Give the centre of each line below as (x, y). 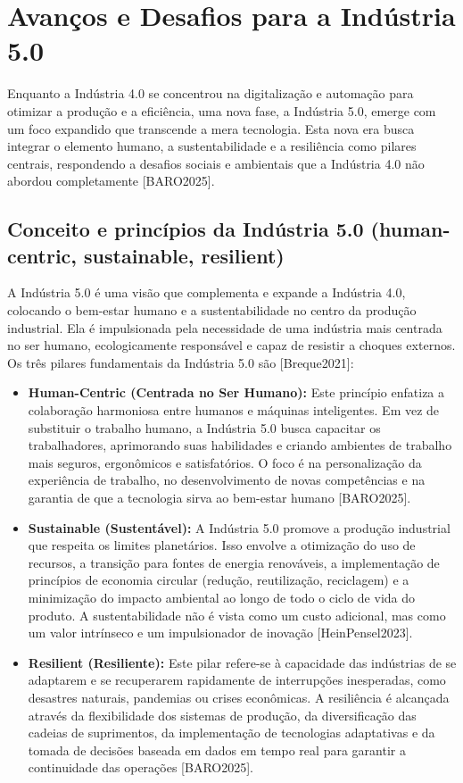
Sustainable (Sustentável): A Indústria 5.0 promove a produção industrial (239, 527)
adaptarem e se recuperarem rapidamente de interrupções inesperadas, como (237, 680)
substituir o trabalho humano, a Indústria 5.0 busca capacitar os (204, 427)
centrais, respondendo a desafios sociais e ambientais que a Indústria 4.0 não (216, 163)
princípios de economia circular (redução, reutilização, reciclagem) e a (219, 580)
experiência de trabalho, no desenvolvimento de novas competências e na (227, 480)
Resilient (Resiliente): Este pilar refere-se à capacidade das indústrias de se (242, 662)
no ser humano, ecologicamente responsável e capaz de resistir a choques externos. (231, 345)
